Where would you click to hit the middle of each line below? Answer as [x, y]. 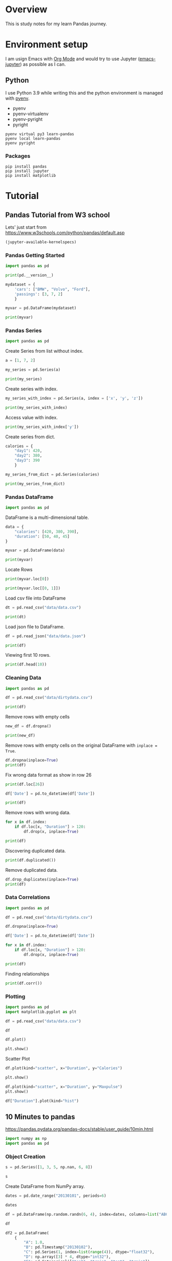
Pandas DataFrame [29, 497]
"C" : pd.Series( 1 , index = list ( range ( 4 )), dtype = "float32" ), [89, 1252]
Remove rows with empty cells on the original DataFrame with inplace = [81, 745]
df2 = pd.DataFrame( [27, 1233]
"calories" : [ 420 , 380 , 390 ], [47, 532]
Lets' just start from [26, 227]
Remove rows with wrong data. [38, 813]
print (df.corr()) [24, 983]
